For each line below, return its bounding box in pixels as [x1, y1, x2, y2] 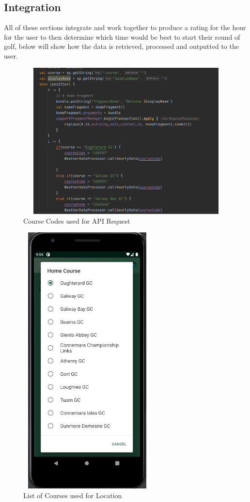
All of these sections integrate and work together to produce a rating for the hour [4, 22, 246, 32]
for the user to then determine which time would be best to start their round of [4, 31, 240, 42]
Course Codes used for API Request [23, 215, 130, 226]
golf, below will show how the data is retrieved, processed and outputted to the [4, 41, 239, 51]
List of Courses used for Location [23, 490, 122, 500]
